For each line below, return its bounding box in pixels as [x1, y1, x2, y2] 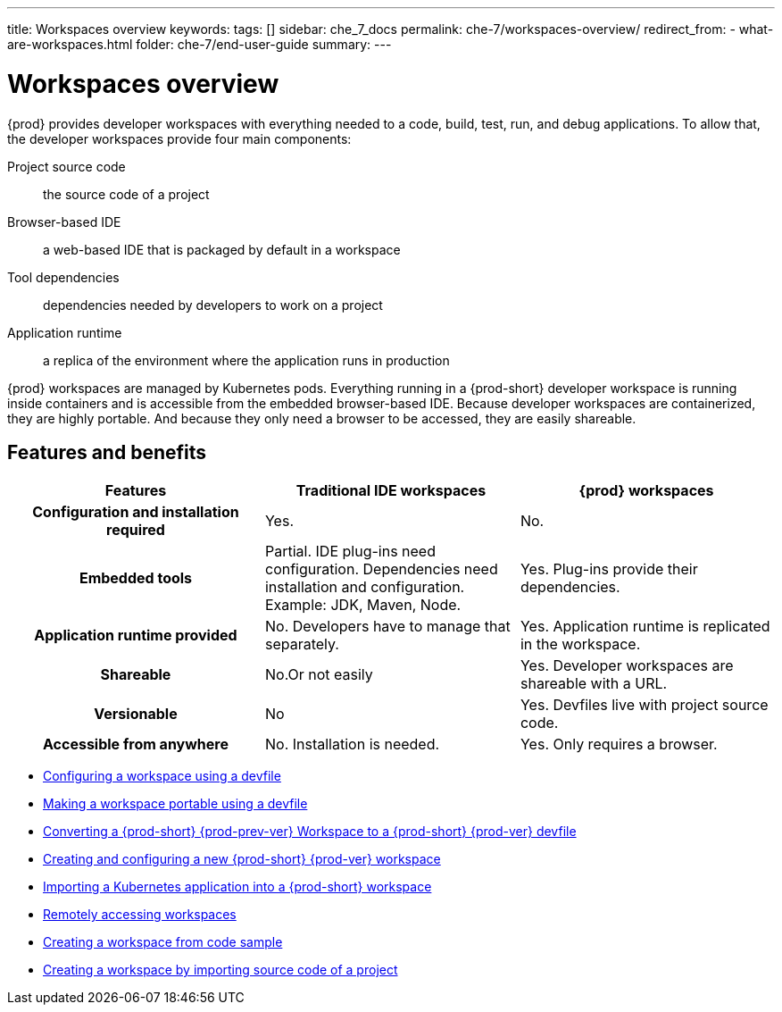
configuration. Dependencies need [264, 560, 498, 579]
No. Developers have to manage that [264, 617, 511, 636]
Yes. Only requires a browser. [520, 735, 718, 754]
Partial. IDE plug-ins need [264, 542, 436, 561]
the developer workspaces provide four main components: [7, 130, 352, 146]
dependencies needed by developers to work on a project [43, 297, 383, 313]
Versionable [94, 705, 178, 723]
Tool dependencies [7, 269, 120, 285]
